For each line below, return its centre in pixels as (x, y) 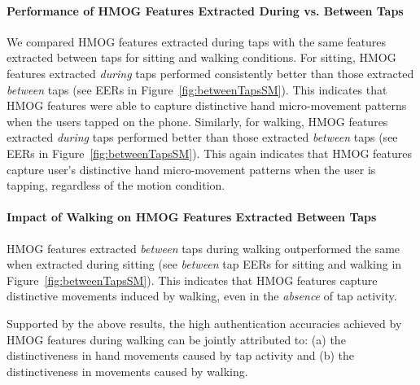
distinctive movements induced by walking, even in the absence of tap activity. (202, 296)
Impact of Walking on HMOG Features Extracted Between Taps (192, 217)
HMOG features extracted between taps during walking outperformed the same (203, 248)
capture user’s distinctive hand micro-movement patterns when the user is (191, 169)
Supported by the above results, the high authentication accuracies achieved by (204, 323)
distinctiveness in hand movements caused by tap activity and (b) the (180, 355)
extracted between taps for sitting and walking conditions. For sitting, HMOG (201, 57)
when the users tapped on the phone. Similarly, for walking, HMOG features (197, 121)
